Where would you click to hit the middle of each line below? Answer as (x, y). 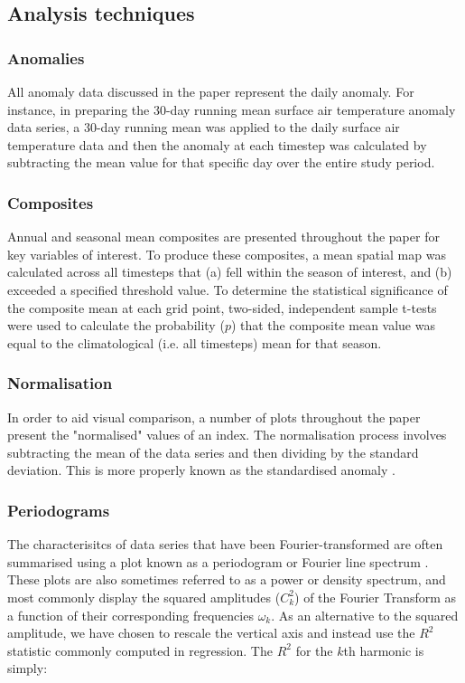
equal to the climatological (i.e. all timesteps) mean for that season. (195, 342)
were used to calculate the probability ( (116, 325)
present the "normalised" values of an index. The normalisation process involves (227, 435)
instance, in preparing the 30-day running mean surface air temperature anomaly (232, 109)
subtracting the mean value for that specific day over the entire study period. (221, 162)
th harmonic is (384, 650)
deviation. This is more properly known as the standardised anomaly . (201, 470)
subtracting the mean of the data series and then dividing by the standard (213, 452)
